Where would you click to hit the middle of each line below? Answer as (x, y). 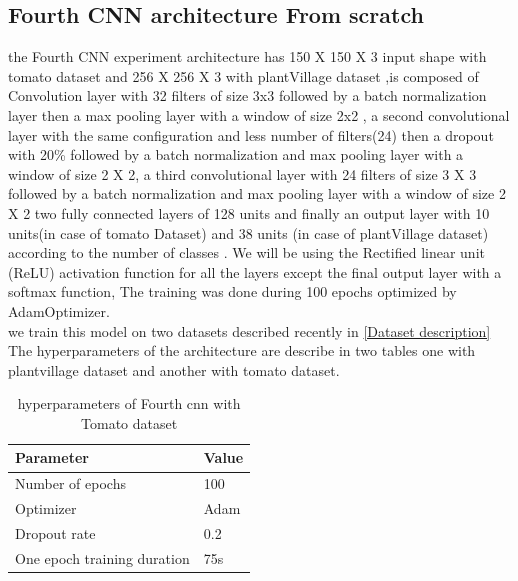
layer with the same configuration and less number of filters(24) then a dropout (251, 134)
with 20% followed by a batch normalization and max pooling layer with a (236, 154)
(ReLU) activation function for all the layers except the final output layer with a (255, 271)
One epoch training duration (102, 557)
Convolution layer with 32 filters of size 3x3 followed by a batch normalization (247, 95)
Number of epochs (70, 483)
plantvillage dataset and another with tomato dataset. (174, 369)
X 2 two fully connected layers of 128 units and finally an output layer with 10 (249, 212)
